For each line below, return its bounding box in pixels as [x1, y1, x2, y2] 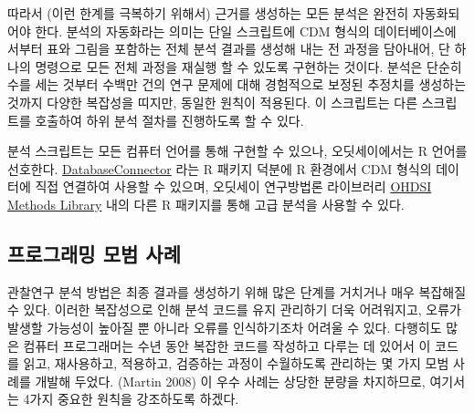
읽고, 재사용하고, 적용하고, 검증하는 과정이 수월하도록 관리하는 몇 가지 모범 [23, 354, 449, 373]
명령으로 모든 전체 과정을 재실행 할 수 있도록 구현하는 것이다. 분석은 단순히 [35, 57, 462, 76]
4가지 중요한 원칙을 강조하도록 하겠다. [23, 389, 239, 408]
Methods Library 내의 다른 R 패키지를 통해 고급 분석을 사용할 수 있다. [7, 194, 405, 213]
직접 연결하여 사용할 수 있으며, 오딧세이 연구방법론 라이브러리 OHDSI [35, 177, 432, 196]
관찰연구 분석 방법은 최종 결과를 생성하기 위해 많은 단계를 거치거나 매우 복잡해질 [7, 282, 467, 301]
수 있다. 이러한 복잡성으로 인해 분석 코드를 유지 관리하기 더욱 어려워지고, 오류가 [7, 300, 461, 319]
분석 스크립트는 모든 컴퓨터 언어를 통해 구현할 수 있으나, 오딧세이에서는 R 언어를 [7, 141, 468, 160]
